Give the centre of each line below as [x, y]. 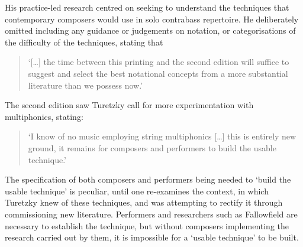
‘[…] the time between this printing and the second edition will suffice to [159, 62]
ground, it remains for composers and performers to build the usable [152, 147]
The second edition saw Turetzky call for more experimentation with [129, 105]
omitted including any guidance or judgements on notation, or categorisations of [150, 30]
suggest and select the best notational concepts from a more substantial [158, 73]
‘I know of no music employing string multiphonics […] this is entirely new [162, 136]
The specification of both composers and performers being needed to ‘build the [148, 179]
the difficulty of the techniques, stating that [84, 42]
